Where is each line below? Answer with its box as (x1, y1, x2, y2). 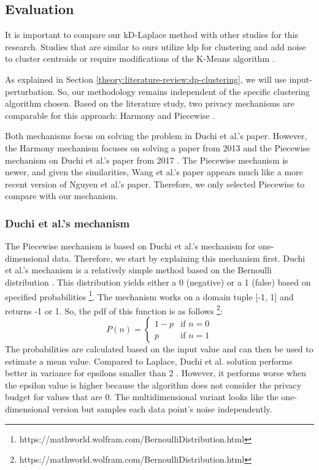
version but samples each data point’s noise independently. (52, 402, 272, 415)
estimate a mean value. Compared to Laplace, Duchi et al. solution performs (5, 354, 293, 367)
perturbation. (5, 85, 55, 97)
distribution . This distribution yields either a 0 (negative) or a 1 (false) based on (5, 275, 311, 288)
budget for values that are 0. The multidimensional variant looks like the (5, 390, 279, 403)
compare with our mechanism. (5, 189, 118, 202)
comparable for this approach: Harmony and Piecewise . (5, 108, 215, 121)
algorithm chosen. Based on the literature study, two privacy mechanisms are (5, 97, 294, 110)
